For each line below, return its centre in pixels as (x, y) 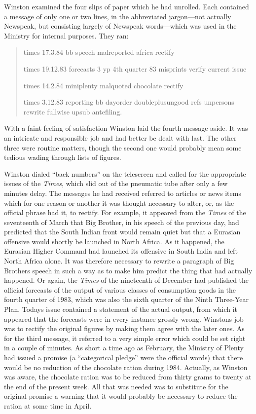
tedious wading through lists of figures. (63, 157)
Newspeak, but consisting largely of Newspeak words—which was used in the (120, 26)
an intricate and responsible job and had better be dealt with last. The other (120, 137)
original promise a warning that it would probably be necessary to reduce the (121, 396)
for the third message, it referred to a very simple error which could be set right (125, 338)
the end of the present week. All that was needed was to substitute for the (116, 386)
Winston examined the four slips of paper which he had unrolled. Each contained (127, 6)
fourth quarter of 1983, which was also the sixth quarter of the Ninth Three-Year (126, 299)
